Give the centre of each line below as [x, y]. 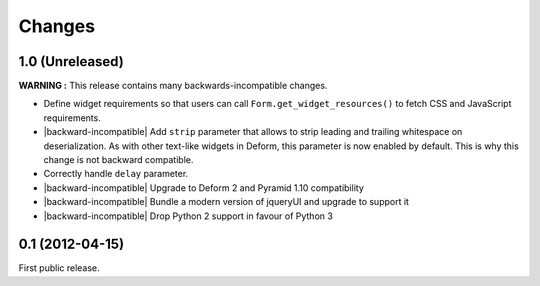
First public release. [59, 268]
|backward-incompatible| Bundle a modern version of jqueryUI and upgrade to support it [226, 202]
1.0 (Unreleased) [71, 61]
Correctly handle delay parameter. [116, 174]
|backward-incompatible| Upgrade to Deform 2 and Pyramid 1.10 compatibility [203, 187]
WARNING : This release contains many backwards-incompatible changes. [173, 86]
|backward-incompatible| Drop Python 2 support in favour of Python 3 [188, 216]
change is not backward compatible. [118, 160]
